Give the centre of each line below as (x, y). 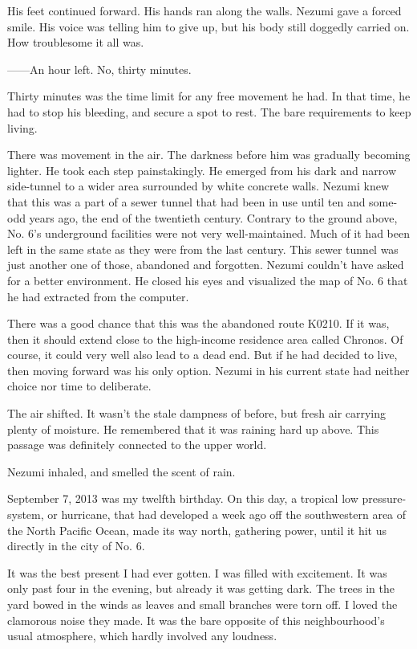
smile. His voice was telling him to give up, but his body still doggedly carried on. (208, 26)
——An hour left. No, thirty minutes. (99, 69)
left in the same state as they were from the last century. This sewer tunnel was (203, 249)
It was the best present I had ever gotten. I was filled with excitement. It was (197, 572)
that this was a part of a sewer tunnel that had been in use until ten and (186, 201)
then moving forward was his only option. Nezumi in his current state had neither (208, 370)
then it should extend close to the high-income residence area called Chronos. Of (205, 339)
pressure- (384, 498)
